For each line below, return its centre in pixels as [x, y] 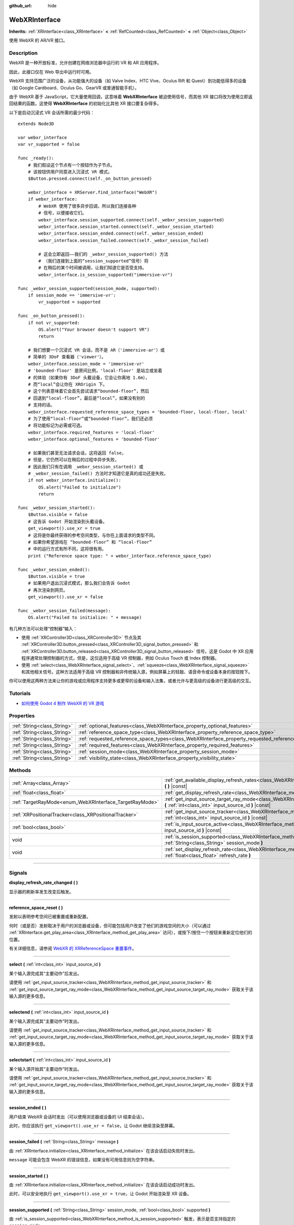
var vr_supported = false [49, 144]
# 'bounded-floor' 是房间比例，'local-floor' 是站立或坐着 [95, 371]
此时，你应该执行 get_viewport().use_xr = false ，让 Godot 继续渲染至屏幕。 [93, 1126]
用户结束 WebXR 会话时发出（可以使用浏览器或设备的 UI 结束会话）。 [78, 1117]
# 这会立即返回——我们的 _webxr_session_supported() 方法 [103, 254]
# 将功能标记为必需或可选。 [56, 426]
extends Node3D [36, 124]
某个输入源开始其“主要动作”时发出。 [45, 1069]
